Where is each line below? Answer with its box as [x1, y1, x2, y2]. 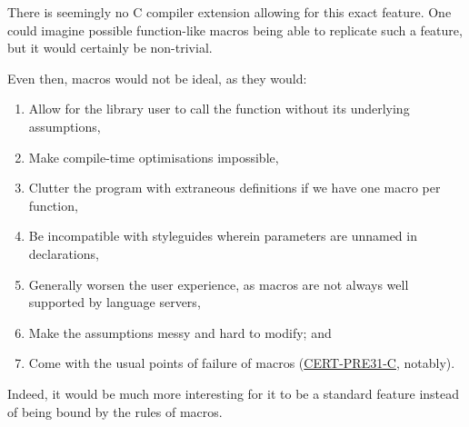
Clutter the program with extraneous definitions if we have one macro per [28, 178, 441, 197]
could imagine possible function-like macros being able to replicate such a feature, [7, 20, 463, 39]
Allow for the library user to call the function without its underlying [28, 99, 410, 118]
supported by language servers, [28, 293, 201, 312]
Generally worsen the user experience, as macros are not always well [28, 274, 409, 293]
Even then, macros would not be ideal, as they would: [7, 68, 307, 87]
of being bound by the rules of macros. [7, 402, 223, 421]
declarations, [28, 243, 99, 263]
